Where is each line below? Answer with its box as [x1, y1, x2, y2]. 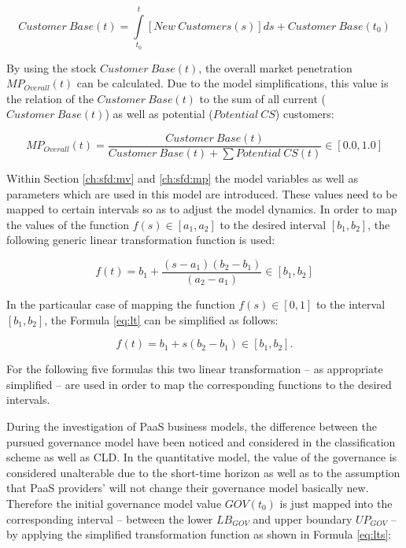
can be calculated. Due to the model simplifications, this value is [76, 75, 389, 91]
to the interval [316, 296, 386, 312]
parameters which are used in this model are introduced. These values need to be [6, 185, 397, 202]
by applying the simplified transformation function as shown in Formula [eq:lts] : [6, 526, 392, 542]
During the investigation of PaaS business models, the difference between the [6, 417, 378, 434]
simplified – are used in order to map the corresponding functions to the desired [6, 376, 392, 392]
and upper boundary [253, 510, 352, 527]
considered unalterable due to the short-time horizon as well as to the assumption [6, 464, 400, 480]
